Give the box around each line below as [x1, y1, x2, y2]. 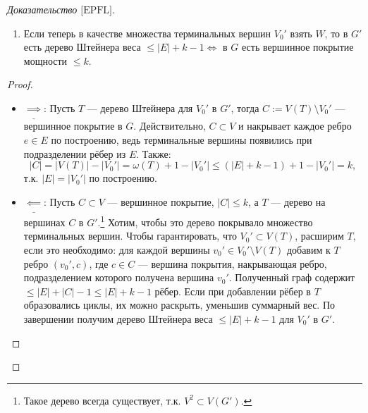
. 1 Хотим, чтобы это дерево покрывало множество [97, 213, 313, 229]
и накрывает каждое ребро [238, 118, 352, 133]
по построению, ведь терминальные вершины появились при [51, 132, 312, 147]
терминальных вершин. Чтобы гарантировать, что [23, 228, 237, 243]
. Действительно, [133, 118, 206, 133]
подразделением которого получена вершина [23, 270, 214, 285]
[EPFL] [80, 6, 112, 16]
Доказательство [7, 2, 78, 16]
